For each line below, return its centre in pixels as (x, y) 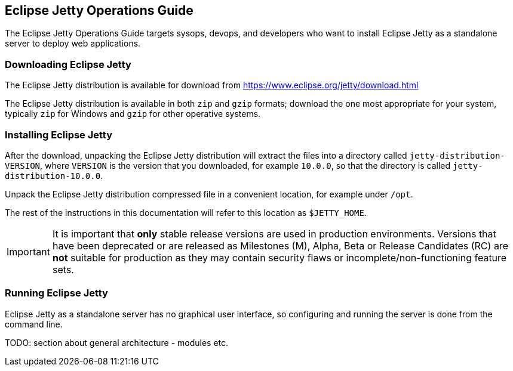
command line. (34, 324)
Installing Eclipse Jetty (59, 135)
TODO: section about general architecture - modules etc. (117, 342)
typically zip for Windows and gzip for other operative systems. (133, 114)
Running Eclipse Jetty (56, 293)
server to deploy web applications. (73, 44)
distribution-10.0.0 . (54, 175)
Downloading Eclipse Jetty (68, 64)
